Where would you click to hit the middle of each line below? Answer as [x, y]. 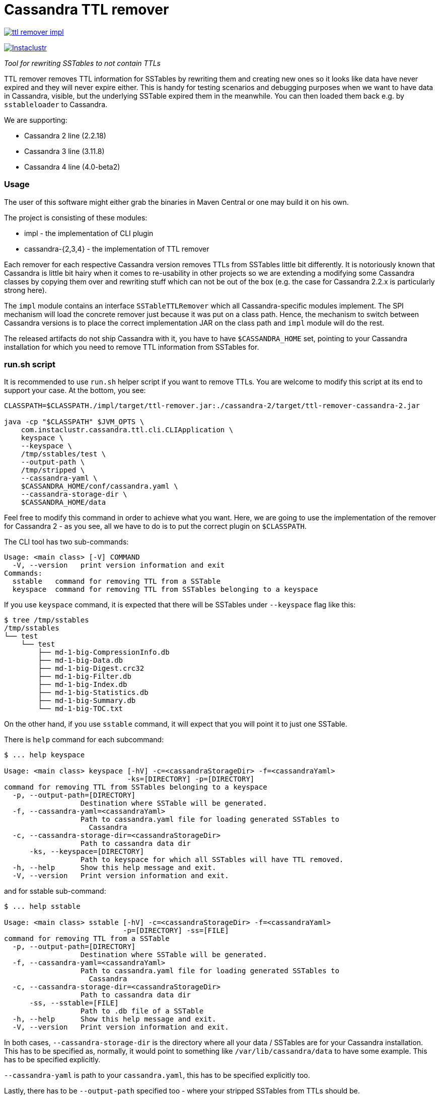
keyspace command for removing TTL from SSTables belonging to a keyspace [165, 590]
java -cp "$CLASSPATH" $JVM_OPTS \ [74, 422]
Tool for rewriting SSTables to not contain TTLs [82, 63]
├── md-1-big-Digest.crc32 [91, 669]
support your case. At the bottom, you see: [75, 390]
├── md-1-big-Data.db [81, 660]
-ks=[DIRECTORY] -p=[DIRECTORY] [191, 779]
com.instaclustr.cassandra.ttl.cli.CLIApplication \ [127, 430]
